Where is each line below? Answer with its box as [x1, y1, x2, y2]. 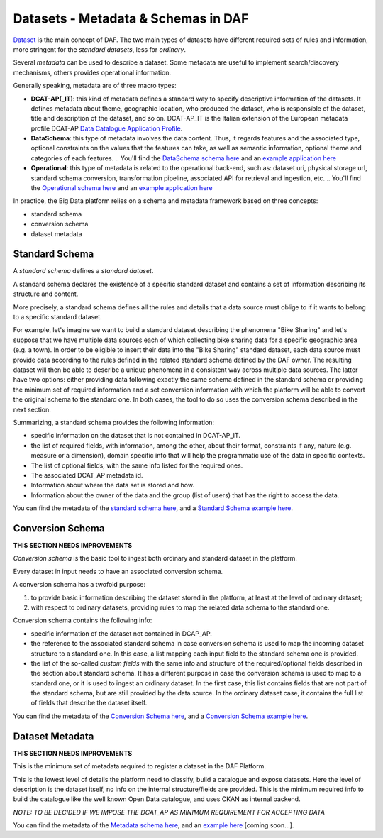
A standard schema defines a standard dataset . [13, 267, 154, 275]
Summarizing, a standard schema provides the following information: [13, 418, 215, 426]
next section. [13, 405, 51, 414]
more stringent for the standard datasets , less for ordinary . [13, 45, 187, 53]
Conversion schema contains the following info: [13, 616, 152, 624]
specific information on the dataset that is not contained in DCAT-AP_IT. [30, 431, 241, 440]
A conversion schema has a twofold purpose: [13, 580, 145, 589]
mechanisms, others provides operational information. [13, 68, 172, 77]
